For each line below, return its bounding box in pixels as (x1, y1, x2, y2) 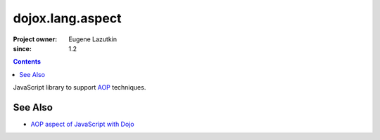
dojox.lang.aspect (13, 10, 122, 26)
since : (13, 44, 32, 52)
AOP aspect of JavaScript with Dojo (30, 120, 134, 129)
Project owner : (13, 35, 58, 43)
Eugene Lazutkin (68, 35, 118, 43)
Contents (13, 57, 42, 66)
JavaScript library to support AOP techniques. (13, 83, 146, 92)
